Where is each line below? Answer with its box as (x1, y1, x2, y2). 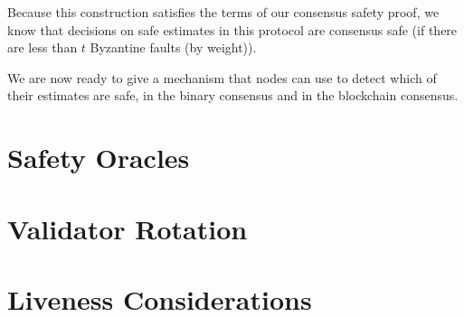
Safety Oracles (7, 139, 190, 176)
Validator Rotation (7, 210, 248, 247)
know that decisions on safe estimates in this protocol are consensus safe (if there (7, 20, 458, 39)
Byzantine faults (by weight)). (90, 38, 257, 57)
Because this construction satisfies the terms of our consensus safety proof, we (7, 3, 440, 21)
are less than (7, 38, 78, 57)
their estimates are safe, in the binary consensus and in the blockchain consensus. (7, 86, 459, 105)
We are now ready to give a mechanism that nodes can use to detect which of (7, 68, 437, 87)
